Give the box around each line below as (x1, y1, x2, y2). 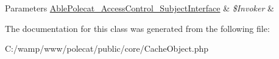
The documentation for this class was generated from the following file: (5, 22, 270, 34)
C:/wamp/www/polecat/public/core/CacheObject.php (5, 42, 209, 55)
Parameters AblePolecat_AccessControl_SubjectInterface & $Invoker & (5, 2, 274, 14)
